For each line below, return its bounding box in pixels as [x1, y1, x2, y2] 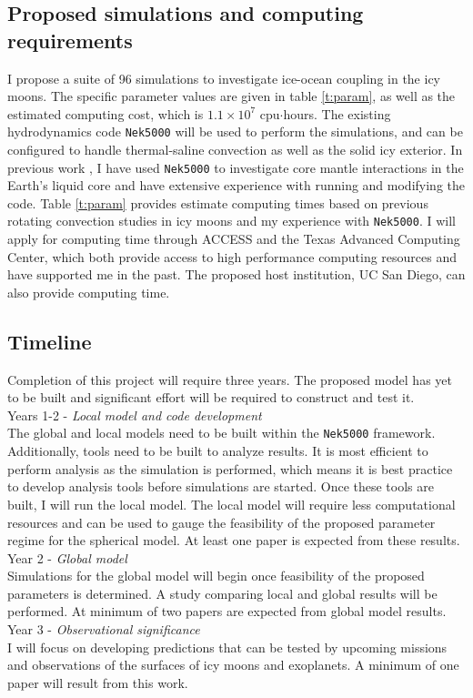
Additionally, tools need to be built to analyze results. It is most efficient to [7, 441, 428, 460]
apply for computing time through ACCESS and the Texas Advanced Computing [7, 229, 460, 248]
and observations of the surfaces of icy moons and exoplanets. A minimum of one [7, 655, 459, 674]
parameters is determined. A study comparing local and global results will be [7, 583, 438, 602]
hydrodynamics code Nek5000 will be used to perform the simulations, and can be [7, 122, 463, 141]
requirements [7, 25, 133, 54]
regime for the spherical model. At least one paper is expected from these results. [7, 531, 460, 550]
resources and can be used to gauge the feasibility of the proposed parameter [7, 512, 436, 531]
